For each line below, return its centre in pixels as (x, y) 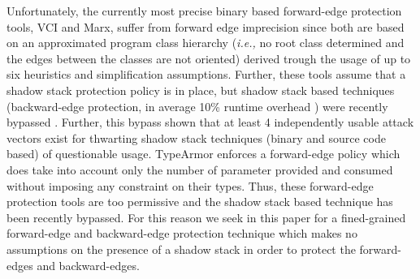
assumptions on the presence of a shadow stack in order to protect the (181, 249)
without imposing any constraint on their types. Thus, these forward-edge (190, 185)
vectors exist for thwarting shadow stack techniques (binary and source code (196, 137)
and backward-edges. (88, 265)
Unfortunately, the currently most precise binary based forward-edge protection (204, 11)
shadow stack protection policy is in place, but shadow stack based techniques (201, 90)
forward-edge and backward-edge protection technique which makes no (182, 233)
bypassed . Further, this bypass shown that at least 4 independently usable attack (210, 122)
